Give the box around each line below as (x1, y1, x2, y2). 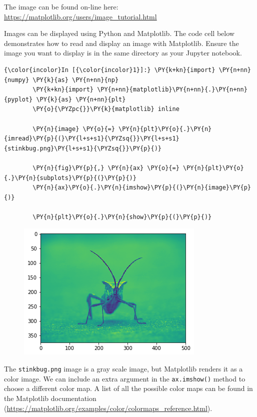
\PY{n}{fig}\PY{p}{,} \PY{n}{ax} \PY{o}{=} (32, 164, 179, 171)
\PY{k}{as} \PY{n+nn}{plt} (36, 95, 126, 103)
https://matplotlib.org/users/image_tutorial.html (4, 11, 157, 21)
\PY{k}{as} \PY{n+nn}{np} (32, 76, 119, 83)
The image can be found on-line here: (4, 1, 118, 11)
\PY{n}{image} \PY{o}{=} (32, 125, 115, 132)
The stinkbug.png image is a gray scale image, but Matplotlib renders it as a (4, 363, 243, 374)
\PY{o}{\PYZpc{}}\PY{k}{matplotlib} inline (32, 105, 179, 113)
